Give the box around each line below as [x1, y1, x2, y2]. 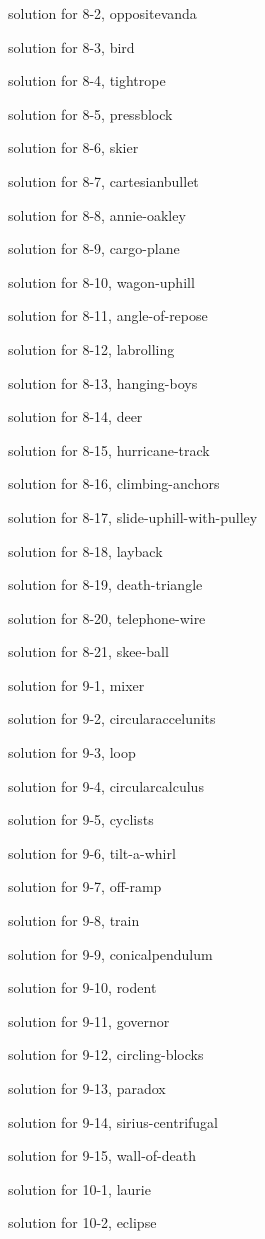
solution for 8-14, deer [8, 406, 143, 427]
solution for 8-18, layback [8, 540, 163, 561]
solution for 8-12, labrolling [8, 338, 175, 359]
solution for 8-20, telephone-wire [8, 607, 206, 628]
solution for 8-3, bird [8, 36, 135, 57]
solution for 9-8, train [8, 910, 140, 931]
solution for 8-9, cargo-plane [8, 238, 180, 259]
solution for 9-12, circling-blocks [8, 1044, 204, 1065]
